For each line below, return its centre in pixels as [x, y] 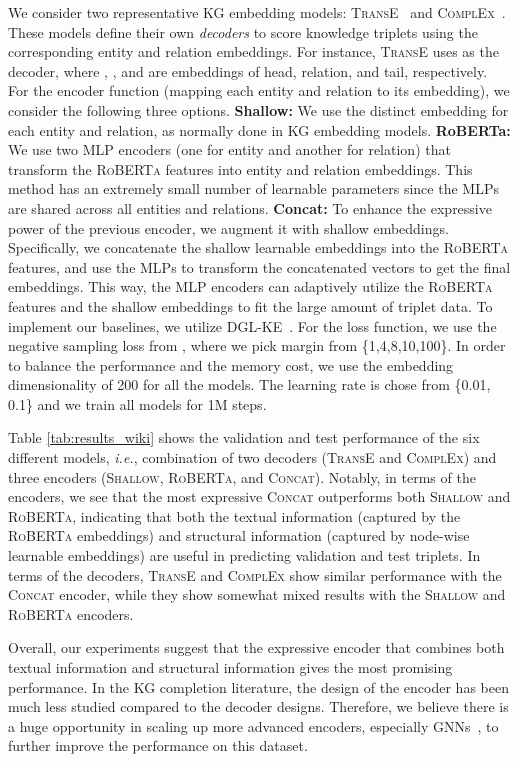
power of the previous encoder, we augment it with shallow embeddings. [228, 227]
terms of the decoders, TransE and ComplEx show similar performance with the [255, 574]
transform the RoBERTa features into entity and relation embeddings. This [240, 168]
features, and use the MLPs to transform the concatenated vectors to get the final [259, 266]
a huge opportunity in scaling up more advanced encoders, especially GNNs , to [253, 725]
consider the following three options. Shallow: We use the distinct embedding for [258, 109]
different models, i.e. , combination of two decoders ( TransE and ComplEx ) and [252, 457]
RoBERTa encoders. [71, 613]
